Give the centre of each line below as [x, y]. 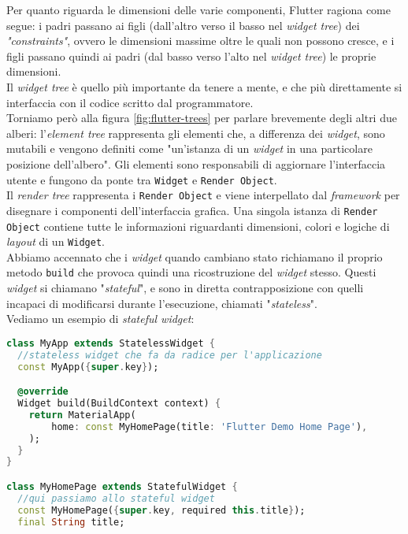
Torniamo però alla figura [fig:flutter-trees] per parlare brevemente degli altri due [202, 118]
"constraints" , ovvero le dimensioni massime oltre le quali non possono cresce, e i [200, 41]
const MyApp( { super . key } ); [88, 367]
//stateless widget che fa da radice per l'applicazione [170, 355]
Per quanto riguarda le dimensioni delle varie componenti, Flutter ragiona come [198, 9]
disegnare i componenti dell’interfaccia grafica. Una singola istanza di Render [192, 210]
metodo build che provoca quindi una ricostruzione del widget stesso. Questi [191, 272]
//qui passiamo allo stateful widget [116, 498]
